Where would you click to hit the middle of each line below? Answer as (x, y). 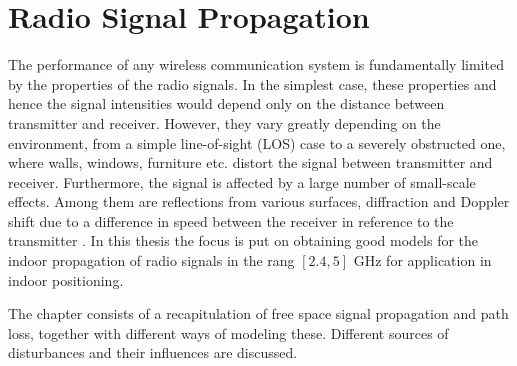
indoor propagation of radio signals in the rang (151, 260)
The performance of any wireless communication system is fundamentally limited (256, 64)
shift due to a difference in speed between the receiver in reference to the (231, 220)
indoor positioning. (66, 279)
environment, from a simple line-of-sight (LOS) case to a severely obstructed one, (257, 142)
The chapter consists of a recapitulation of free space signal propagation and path (258, 313)
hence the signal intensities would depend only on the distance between (226, 103)
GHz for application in (422, 260)
